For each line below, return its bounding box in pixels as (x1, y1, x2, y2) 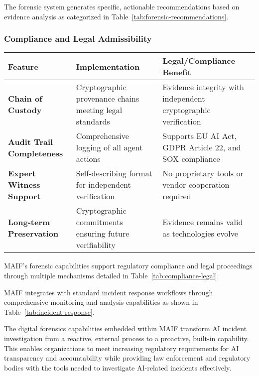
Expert (8, 167, 36, 179)
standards (76, 116, 110, 127)
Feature (8, 60, 38, 72)
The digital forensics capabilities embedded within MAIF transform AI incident (4, 323, 247, 334)
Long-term (8, 216, 50, 228)
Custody (8, 104, 42, 116)
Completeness (8, 147, 63, 159)
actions (76, 153, 101, 165)
